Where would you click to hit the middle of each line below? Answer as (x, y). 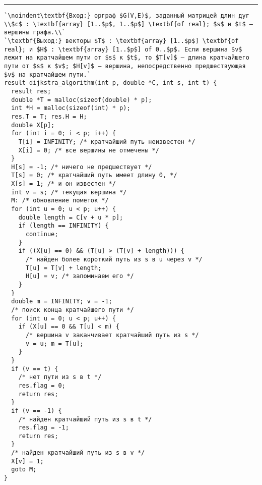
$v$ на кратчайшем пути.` (47, 74)
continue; (42, 234)
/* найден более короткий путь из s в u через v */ (114, 260)
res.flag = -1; (44, 428)
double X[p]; (33, 125)
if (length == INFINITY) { (63, 226)
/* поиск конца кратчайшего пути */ (73, 310)
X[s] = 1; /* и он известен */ (63, 184)
